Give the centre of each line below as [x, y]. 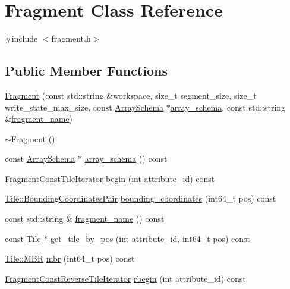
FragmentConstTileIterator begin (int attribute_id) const [110, 178]
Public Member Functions [86, 70]
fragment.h [71, 38]
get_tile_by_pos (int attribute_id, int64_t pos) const [151, 238]
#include [21, 38]
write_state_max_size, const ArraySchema [84, 107]
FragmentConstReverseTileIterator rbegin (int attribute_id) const [125, 278]
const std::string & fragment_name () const [85, 219]
